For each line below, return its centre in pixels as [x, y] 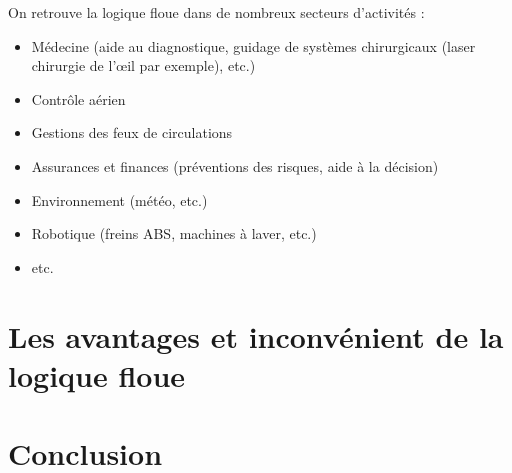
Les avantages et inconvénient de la [256, 335]
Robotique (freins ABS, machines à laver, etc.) [174, 233]
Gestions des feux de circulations [132, 132]
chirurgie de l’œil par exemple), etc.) [143, 65]
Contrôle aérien [78, 98]
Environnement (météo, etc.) [119, 199]
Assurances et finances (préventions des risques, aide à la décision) [235, 165]
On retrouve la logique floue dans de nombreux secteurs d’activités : [216, 12]
